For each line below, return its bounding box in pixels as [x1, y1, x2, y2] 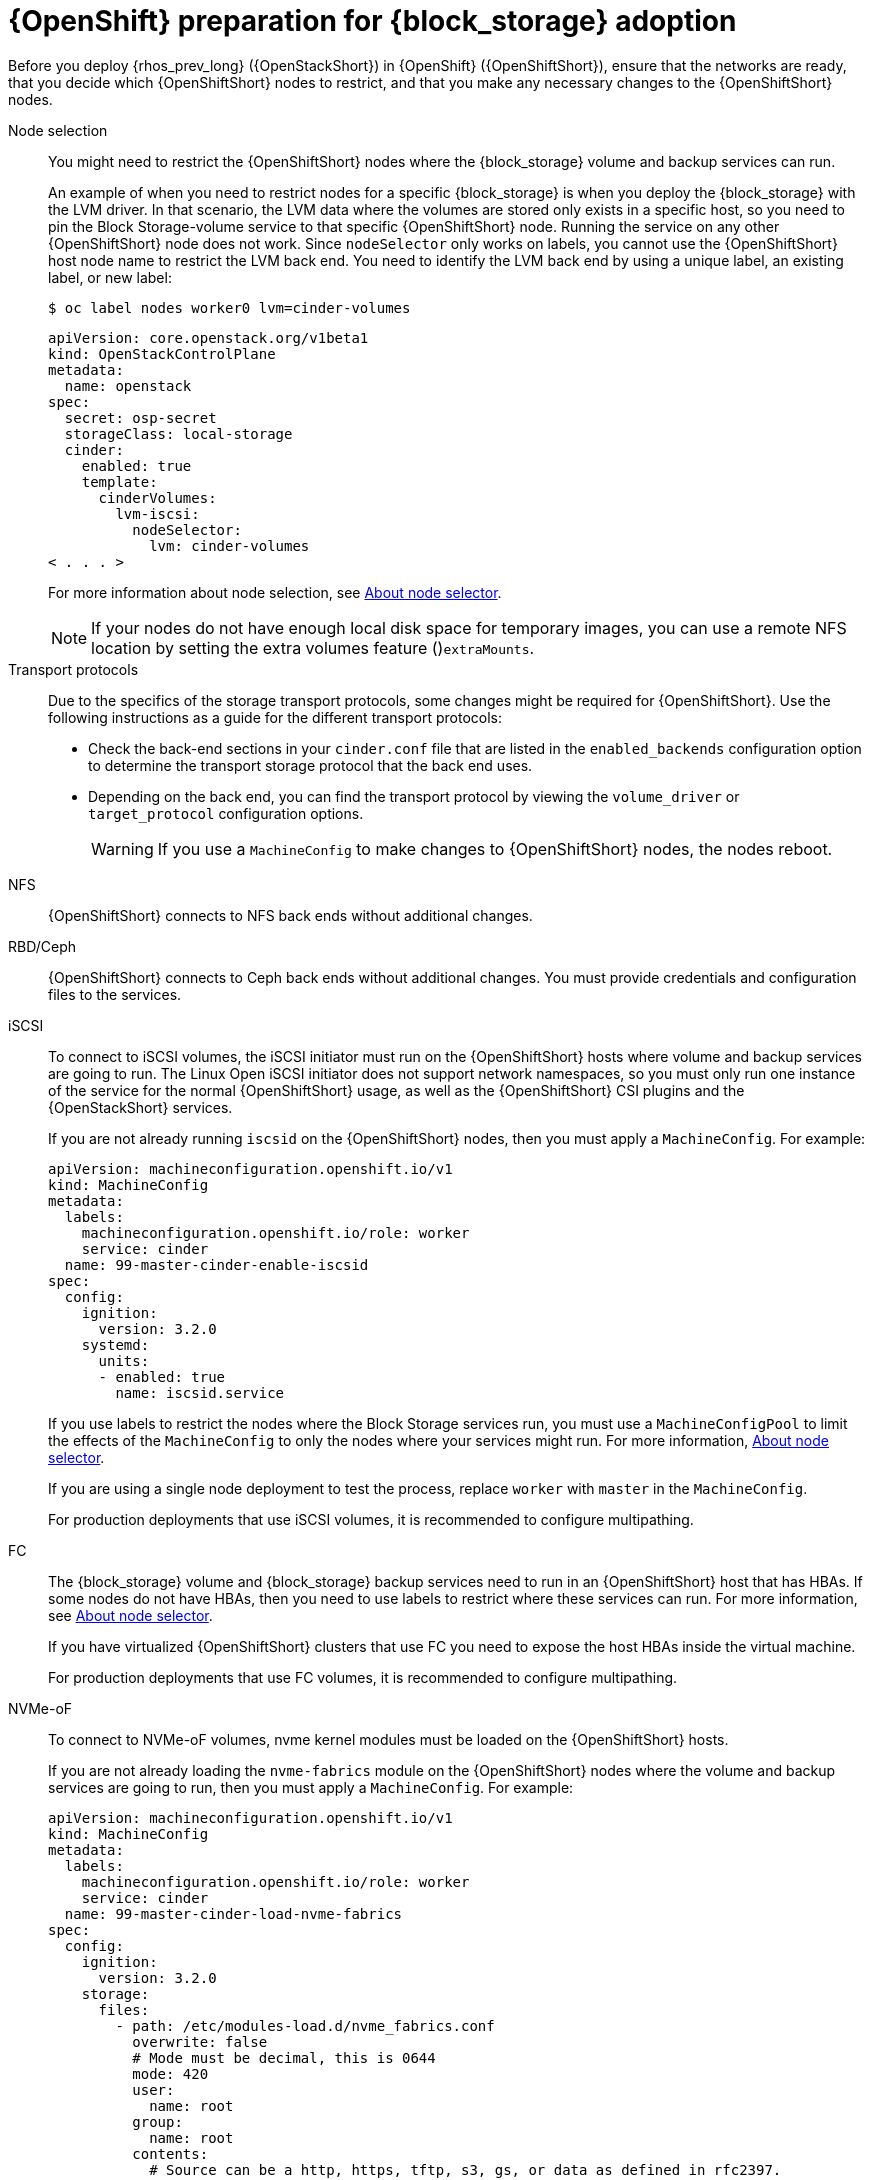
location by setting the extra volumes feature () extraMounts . [91, 637, 535, 658]
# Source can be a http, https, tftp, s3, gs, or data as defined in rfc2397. [149, 2161, 782, 2178]
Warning [91, 838, 154, 859]
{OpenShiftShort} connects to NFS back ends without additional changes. [48, 906, 533, 924]
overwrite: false [132, 2033, 268, 2050]
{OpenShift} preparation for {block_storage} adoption [8, 4, 737, 38]
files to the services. [48, 985, 182, 1003]
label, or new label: [48, 268, 172, 286]
